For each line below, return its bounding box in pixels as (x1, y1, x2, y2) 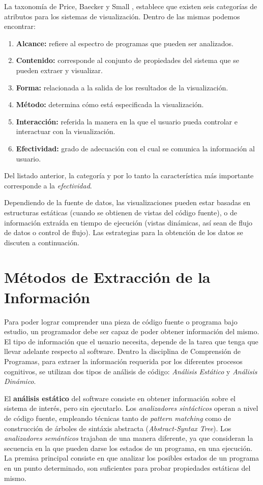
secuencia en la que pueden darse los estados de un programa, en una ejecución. (4, 442, 253, 453)
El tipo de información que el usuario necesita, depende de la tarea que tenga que (4, 336, 258, 346)
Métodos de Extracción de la (4, 267, 211, 287)
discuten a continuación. (4, 237, 79, 247)
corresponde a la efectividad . (4, 180, 92, 190)
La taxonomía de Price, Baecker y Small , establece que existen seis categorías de (4, 1, 257, 11)
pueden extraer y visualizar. (16, 64, 103, 75)
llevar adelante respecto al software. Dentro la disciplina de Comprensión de (4, 346, 241, 357)
